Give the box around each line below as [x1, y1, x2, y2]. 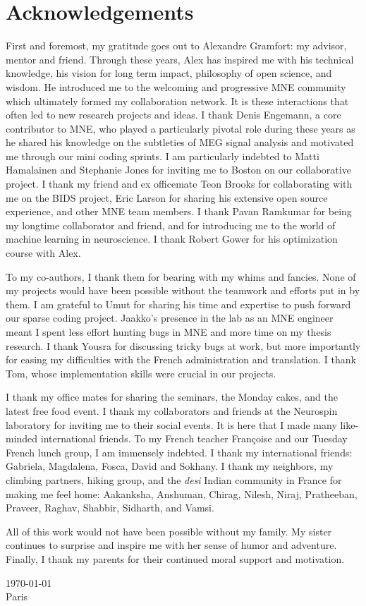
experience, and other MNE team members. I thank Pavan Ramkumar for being [6, 204, 352, 219]
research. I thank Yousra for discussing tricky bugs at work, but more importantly [6, 338, 361, 353]
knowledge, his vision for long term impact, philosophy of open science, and [6, 66, 332, 80]
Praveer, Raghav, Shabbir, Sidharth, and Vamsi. [6, 500, 214, 515]
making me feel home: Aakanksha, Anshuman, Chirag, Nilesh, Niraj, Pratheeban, [6, 486, 358, 501]
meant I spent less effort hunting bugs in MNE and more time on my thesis [6, 325, 331, 339]
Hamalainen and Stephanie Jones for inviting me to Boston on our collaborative [6, 162, 351, 177]
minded [6, 431, 38, 446]
